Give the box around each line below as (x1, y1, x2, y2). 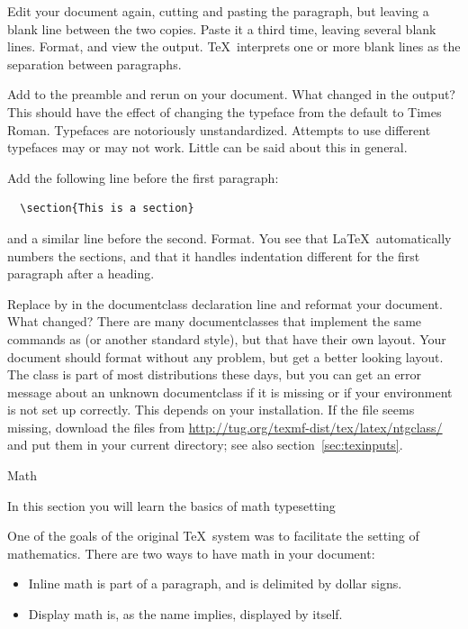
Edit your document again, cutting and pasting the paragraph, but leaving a (7, 2, 429, 20)
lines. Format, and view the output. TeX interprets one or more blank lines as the (7, 37, 461, 56)
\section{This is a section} (20, 202, 194, 215)
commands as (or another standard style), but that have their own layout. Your (7, 329, 446, 348)
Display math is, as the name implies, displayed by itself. (28, 605, 343, 624)
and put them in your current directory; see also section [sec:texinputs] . (7, 435, 403, 454)
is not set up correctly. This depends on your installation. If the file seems (7, 400, 415, 419)
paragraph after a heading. (7, 264, 155, 283)
